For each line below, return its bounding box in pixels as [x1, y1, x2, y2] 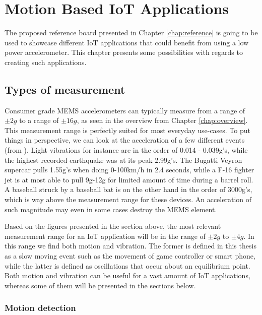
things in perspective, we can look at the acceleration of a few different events [5, 135, 245, 145]
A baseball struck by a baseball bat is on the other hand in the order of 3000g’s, [5, 184, 252, 195]
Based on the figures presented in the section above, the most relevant [5, 221, 221, 231]
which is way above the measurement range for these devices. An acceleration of [5, 194, 251, 205]
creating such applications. [5, 56, 87, 67]
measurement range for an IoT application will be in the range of [5, 230, 206, 241]
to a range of [19, 115, 59, 125]
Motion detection [5, 301, 76, 314]
